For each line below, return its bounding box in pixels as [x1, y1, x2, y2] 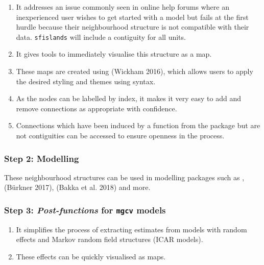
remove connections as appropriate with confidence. [16, 103, 177, 113]
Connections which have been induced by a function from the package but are [16, 120, 260, 131]
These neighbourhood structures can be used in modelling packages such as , [4, 172, 245, 182]
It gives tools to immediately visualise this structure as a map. [16, 49, 212, 59]
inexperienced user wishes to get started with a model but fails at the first [16, 11, 249, 22]
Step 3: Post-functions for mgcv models [4, 203, 166, 216]
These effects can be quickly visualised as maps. [16, 251, 166, 261]
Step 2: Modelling [4, 152, 79, 164]
